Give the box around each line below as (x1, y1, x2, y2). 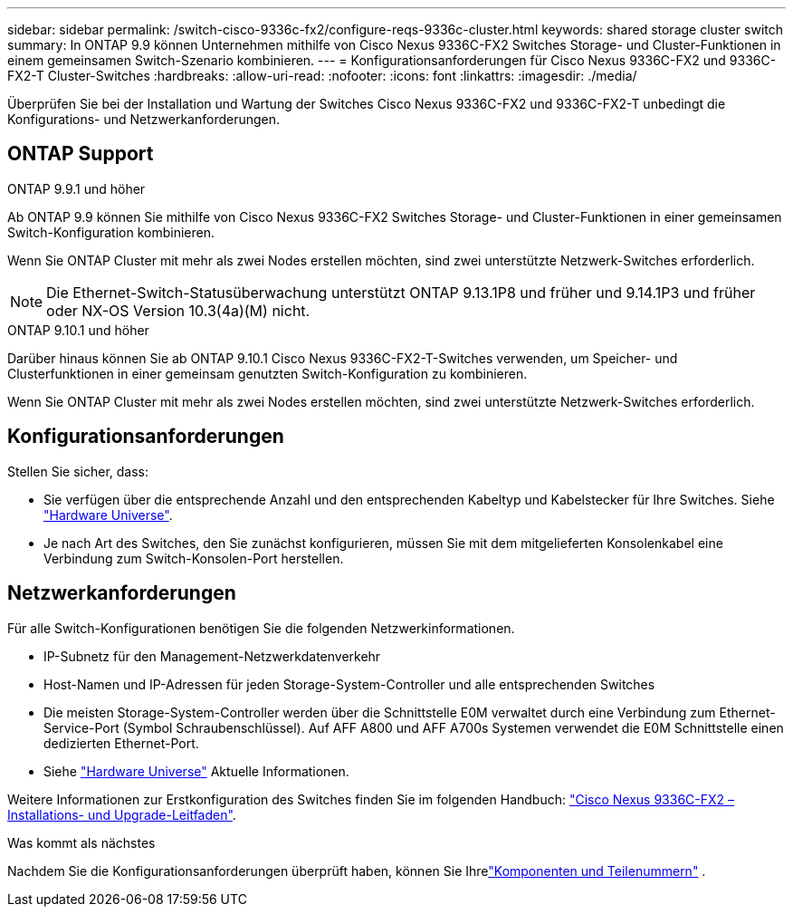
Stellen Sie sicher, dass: (7, 463, 149, 479)
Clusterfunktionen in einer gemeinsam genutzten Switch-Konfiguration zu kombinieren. (7, 365, 528, 381)
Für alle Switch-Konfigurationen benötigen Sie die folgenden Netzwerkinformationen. (7, 620, 515, 636)
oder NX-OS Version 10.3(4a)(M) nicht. (46, 301, 311, 320)
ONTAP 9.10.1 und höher (7, 322, 149, 338)
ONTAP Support (7, 142, 154, 166)
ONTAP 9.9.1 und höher (7, 180, 146, 197)
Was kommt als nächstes (7, 834, 156, 851)
